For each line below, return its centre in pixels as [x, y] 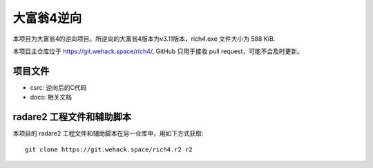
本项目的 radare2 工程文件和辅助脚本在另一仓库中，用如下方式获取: [108, 133]
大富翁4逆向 [47, 18]
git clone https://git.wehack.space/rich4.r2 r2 [109, 149]
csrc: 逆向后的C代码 [58, 87]
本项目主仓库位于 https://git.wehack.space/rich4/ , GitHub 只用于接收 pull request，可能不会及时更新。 [158, 51]
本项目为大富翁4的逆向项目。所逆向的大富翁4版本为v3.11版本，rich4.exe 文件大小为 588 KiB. [144, 39]
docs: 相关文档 [51, 97]
